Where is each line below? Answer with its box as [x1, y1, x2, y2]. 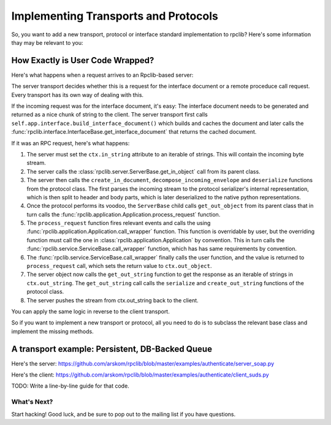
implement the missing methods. [11, 327, 94, 335]
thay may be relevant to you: [11, 39, 83, 46]
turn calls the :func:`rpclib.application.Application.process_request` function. [26, 210, 221, 218]
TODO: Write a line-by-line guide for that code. [11, 382, 130, 389]
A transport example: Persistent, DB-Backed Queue [11, 343, 213, 354]
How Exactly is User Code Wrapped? [11, 55, 154, 66]
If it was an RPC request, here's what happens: [11, 139, 130, 147]
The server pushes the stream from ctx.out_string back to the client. [26, 296, 199, 304]
